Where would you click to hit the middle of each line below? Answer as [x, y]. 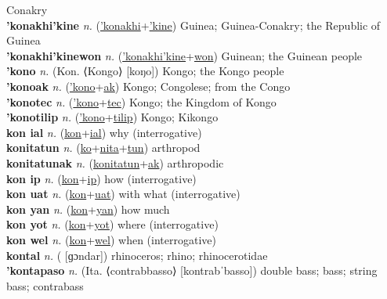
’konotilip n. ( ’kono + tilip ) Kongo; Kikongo [112, 117]
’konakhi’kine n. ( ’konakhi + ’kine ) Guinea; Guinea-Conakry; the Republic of [193, 25]
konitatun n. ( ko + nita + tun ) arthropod [103, 148]
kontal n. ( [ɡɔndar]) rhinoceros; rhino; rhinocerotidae [137, 255]
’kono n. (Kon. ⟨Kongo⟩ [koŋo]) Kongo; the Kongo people [145, 71]
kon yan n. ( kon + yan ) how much [88, 209]
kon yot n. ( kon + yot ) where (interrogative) [112, 224]
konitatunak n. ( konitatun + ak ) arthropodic [115, 162]
